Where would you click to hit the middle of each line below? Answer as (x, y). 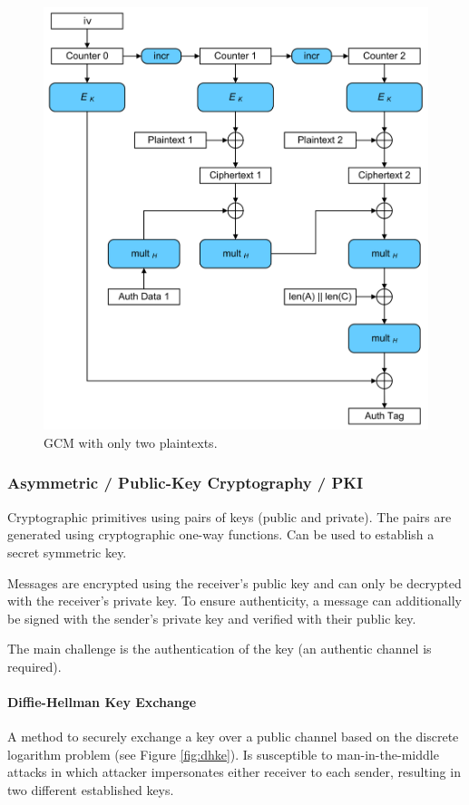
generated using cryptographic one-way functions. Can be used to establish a (221, 534)
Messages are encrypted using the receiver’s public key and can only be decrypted (234, 582)
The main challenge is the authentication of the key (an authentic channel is (220, 649)
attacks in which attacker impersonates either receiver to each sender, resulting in (234, 772)
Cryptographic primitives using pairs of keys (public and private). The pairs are (230, 516)
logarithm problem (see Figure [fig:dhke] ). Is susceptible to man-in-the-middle (223, 754)
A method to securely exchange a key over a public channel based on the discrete (233, 737)
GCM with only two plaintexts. (131, 442)
